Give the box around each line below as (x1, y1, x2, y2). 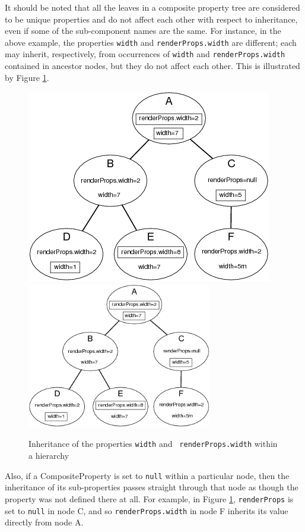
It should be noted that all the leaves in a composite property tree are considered (5, 1, 300, 13)
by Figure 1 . (5, 71, 49, 83)
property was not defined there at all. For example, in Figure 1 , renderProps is (5, 492, 294, 505)
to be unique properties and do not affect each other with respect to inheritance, (5, 12, 298, 25)
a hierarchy (28, 449, 69, 462)
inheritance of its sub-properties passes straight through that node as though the (5, 481, 298, 493)
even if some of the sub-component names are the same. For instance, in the (5, 24, 281, 37)
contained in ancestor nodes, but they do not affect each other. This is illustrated (5, 60, 300, 72)
